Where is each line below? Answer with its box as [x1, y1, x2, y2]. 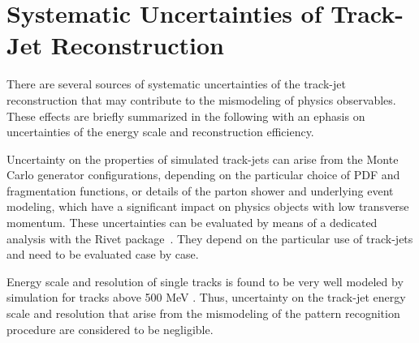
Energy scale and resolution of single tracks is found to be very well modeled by [6, 272, 404, 289]
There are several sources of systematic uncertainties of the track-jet [6, 75, 346, 92]
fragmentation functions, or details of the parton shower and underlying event [6, 182, 394, 199]
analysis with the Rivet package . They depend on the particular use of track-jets [6, 229, 413, 247]
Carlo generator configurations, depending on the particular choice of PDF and [6, 166, 400, 183]
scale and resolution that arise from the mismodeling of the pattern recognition [6, 305, 400, 322]
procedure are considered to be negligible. [6, 320, 214, 337]
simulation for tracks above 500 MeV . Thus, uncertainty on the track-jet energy [6, 289, 406, 306]
